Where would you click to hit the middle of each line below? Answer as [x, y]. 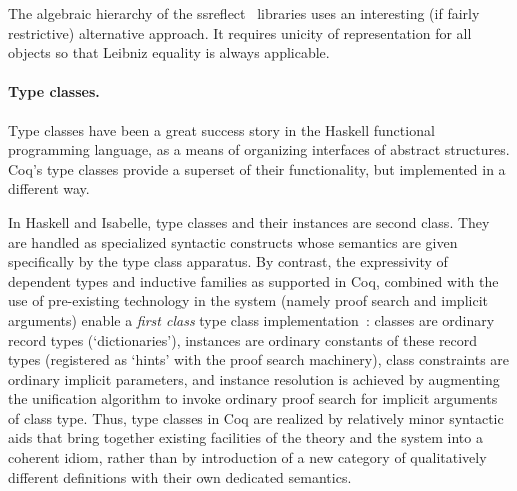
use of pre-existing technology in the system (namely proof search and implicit [248, 300]
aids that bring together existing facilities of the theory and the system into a [245, 437]
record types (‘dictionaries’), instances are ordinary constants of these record [243, 339]
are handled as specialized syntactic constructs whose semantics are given [233, 241]
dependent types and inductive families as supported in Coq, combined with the [253, 280]
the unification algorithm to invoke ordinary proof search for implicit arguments [253, 398]
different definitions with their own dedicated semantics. [180, 476]
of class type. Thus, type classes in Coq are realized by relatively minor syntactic [256, 417]
